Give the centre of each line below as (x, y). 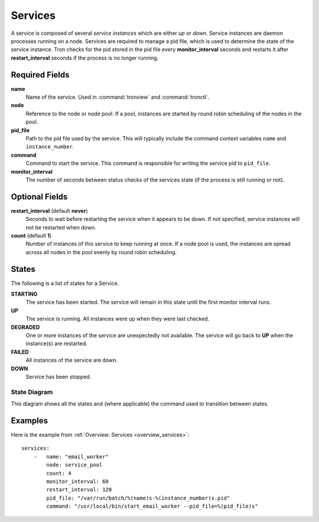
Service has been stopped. (58, 377)
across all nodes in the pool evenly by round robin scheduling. (101, 252)
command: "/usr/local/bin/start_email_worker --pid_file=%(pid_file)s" (152, 506)
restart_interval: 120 (79, 490)
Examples (30, 421)
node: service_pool (74, 465)
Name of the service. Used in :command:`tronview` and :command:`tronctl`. (118, 97)
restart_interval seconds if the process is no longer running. (85, 58)
